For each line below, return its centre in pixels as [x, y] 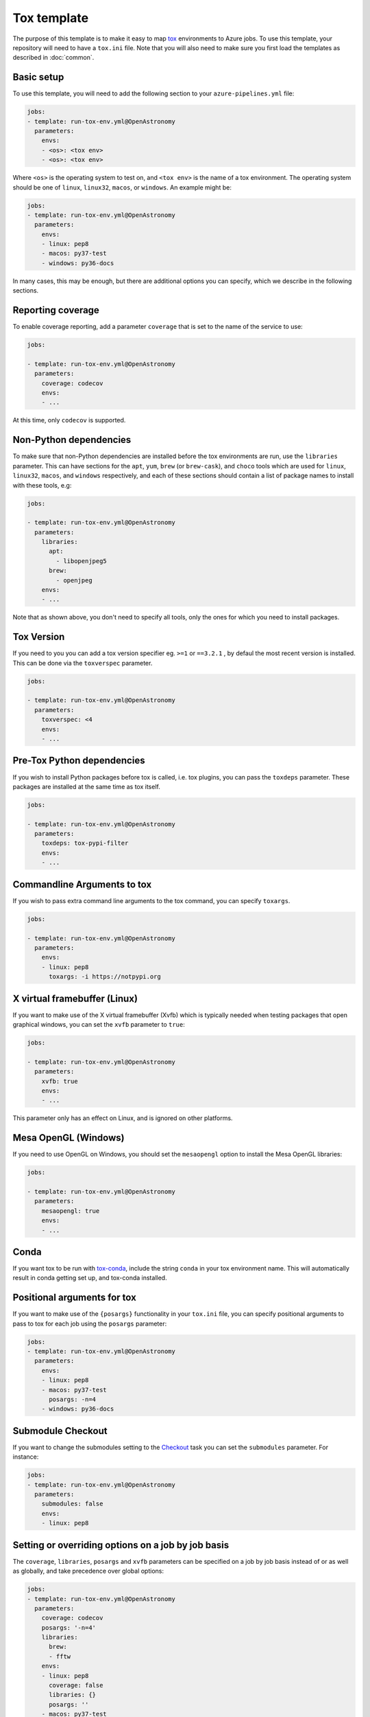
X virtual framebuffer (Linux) [75, 998]
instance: [26, 1457]
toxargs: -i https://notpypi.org [105, 977]
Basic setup [38, 77]
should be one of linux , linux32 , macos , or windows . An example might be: [122, 187]
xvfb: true [60, 1081]
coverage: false [76, 1685]
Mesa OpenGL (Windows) [69, 1138]
